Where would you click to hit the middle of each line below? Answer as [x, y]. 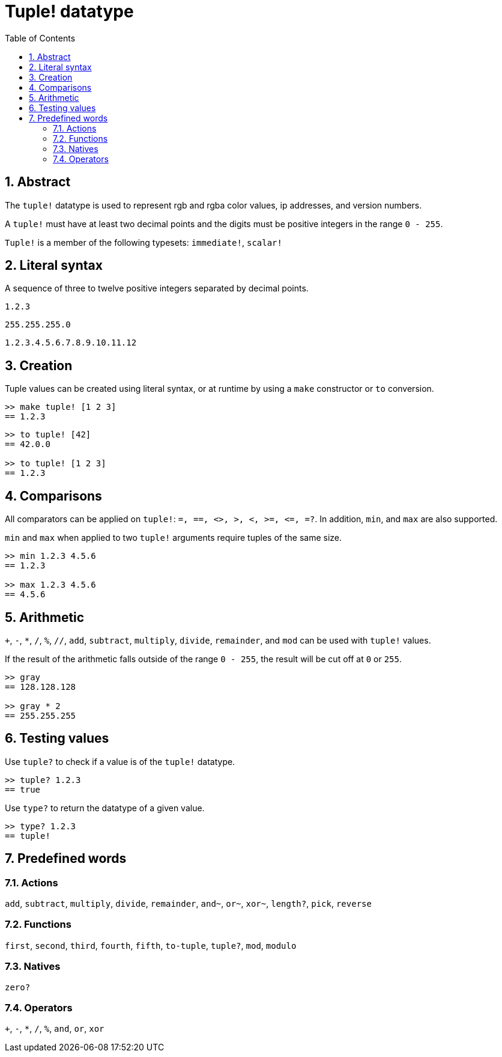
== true [23, 789]
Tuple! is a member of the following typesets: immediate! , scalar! [144, 242]
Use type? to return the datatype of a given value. [105, 808]
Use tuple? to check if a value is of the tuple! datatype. [120, 761]
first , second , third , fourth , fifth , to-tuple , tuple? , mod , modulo [151, 945]
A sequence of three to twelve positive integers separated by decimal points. [157, 288]
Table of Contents [40, 38]
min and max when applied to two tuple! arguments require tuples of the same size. [174, 538]
